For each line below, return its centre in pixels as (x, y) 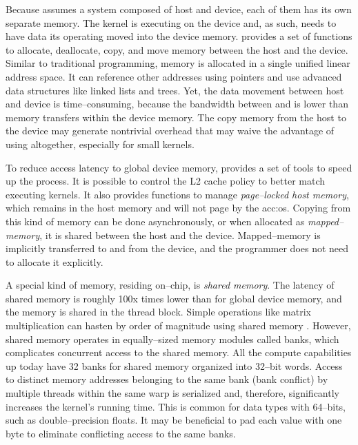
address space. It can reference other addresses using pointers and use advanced (174, 76)
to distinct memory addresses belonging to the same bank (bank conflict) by (167, 379)
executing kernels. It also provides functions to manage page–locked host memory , (177, 194)
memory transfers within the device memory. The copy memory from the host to (176, 117)
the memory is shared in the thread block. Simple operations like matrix (158, 312)
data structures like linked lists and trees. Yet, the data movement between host (175, 90)
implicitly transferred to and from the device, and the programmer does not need (177, 248)
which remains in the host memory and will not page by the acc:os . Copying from (178, 208)
